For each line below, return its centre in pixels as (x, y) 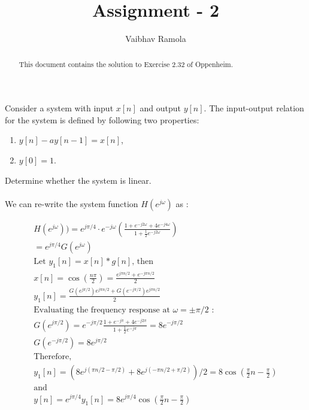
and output (160, 108)
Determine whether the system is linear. (78, 180)
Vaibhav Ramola (156, 39)
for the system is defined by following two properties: (102, 119)
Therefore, (53, 357)
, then (143, 261)
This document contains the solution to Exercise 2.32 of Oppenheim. (126, 64)
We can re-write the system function (72, 203)
